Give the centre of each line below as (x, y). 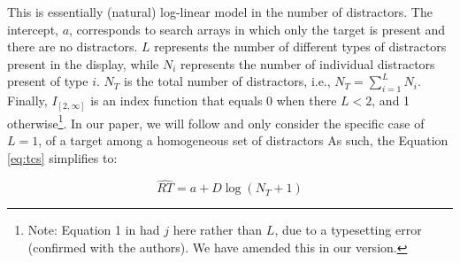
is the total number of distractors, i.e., (227, 81)
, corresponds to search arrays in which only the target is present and (257, 29)
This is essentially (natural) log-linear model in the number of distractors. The (220, 12)
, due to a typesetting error (348, 230)
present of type (48, 81)
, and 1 (391, 101)
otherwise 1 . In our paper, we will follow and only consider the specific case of (216, 121)
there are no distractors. (73, 46)
